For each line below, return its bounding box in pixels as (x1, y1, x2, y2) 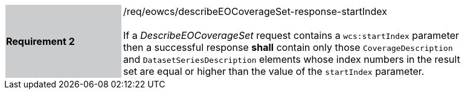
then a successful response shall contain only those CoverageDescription (123, 41, 453, 53)
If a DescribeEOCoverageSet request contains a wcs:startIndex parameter (123, 29, 460, 41)
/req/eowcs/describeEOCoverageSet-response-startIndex (123, 5, 387, 17)
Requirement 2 (6, 35, 75, 47)
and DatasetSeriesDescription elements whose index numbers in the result (123, 53, 460, 65)
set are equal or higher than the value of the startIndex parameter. (123, 65, 425, 77)
